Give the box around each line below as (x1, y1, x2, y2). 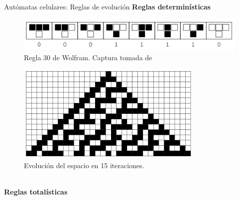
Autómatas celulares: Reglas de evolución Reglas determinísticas (4, 1, 211, 11)
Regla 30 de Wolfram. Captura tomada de (24, 52, 152, 62)
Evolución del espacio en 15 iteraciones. (24, 160, 144, 170)
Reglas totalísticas (4, 187, 68, 197)
